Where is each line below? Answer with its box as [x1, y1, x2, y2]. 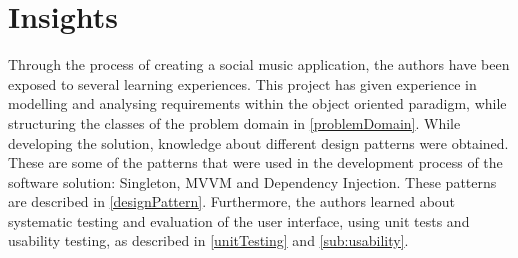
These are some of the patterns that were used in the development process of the [8, 152, 503, 173]
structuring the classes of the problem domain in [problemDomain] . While [8, 112, 461, 133]
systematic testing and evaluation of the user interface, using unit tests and [8, 210, 470, 231]
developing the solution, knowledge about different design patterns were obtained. [8, 132, 509, 153]
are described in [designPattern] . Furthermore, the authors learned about [8, 191, 456, 212]
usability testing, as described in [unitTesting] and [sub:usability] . [8, 230, 409, 251]
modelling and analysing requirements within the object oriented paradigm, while [8, 93, 507, 114]
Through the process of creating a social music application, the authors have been [8, 54, 510, 75]
